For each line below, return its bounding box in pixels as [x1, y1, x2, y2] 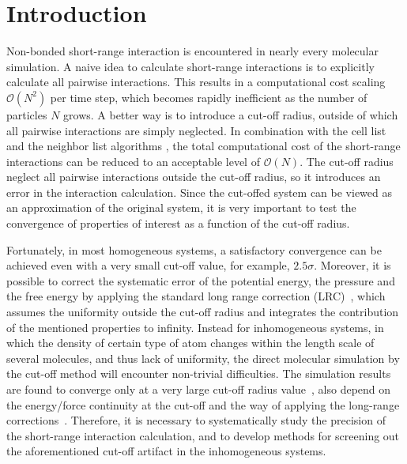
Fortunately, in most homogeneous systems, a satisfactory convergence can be [6, 241, 382, 258]
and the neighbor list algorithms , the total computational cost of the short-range [6, 138, 401, 154]
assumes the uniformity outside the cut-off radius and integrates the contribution [6, 304, 399, 320]
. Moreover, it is [314, 257, 391, 273]
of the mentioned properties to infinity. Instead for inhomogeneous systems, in [6, 319, 384, 335]
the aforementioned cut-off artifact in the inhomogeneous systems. [6, 443, 326, 459]
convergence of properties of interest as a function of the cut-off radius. [6, 215, 350, 232]
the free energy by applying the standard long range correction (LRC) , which [6, 288, 386, 304]
